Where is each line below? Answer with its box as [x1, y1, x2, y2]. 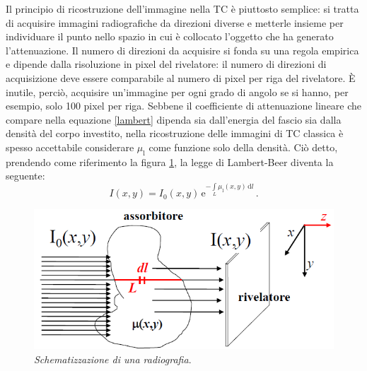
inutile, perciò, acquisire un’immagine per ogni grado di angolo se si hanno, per [6, 84, 349, 99]
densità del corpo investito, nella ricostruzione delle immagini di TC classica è [6, 126, 344, 141]
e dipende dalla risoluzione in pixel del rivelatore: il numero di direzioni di [6, 57, 327, 71]
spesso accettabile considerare [6, 139, 134, 154]
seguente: [6, 168, 45, 183]
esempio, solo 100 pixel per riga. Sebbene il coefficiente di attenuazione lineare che [6, 98, 362, 113]
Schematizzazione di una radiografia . [34, 351, 192, 366]
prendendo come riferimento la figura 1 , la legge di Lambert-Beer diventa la [6, 154, 334, 169]
